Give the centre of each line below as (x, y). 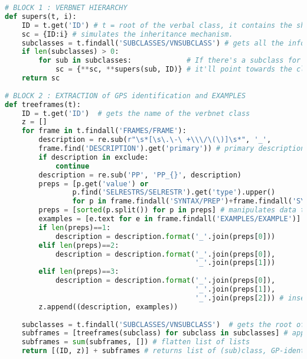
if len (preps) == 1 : (75, 227)
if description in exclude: (94, 157)
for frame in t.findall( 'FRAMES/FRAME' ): (104, 131)
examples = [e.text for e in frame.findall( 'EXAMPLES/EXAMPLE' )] (170, 219)
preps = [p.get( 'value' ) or (94, 184)
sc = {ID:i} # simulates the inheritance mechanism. (127, 34)
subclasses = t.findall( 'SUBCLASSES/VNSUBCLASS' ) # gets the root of (163, 324)
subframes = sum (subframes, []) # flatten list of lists (136, 342)
